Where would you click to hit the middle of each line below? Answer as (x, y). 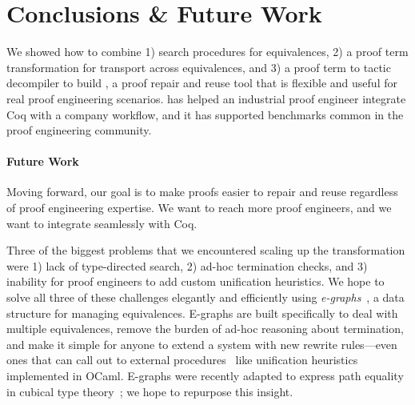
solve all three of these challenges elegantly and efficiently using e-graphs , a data (206, 297)
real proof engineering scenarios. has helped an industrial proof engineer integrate (206, 98)
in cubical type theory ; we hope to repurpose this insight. (150, 391)
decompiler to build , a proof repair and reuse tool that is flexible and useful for (202, 83)
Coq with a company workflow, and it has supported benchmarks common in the (205, 114)
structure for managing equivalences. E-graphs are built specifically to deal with (202, 313)
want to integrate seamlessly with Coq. (102, 223)
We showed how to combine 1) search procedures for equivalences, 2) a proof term (207, 52)
